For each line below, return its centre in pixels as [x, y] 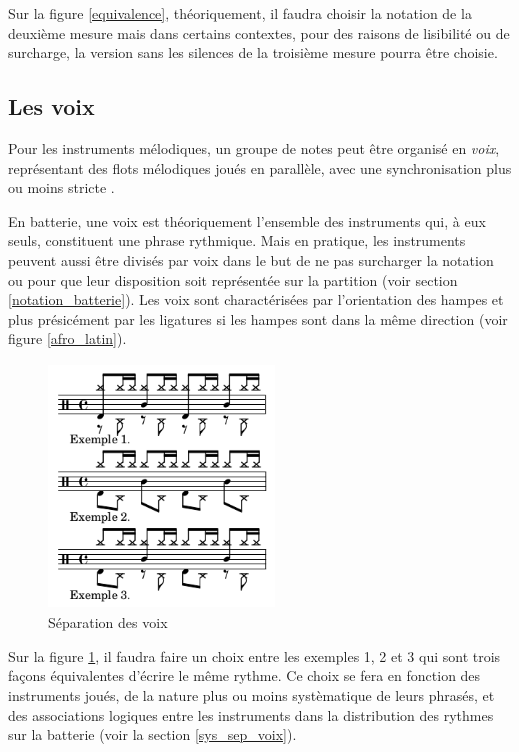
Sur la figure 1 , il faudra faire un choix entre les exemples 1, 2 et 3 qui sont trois [254, 655]
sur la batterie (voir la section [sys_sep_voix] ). [152, 734]
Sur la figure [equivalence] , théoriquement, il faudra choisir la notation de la [240, 13]
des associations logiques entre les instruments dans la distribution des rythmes [251, 714]
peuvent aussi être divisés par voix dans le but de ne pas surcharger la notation [251, 259]
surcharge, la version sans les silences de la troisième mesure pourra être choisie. [253, 52]
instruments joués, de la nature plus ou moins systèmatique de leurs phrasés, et [251, 694]
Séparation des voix [108, 622]
